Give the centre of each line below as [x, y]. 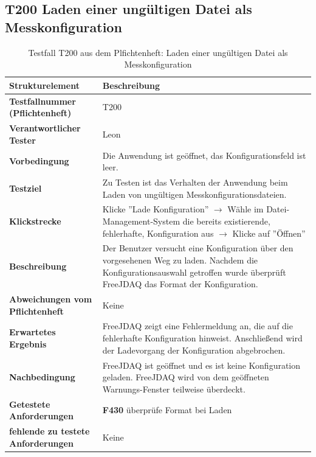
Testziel [26, 188]
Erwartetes [33, 332]
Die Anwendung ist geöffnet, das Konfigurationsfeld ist [204, 155]
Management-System [141, 221]
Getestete [30, 404]
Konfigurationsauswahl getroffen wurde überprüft [194, 272]
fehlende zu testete [50, 431]
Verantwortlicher [45, 128]
